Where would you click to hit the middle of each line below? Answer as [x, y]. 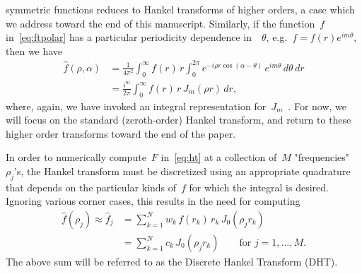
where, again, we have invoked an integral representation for [136, 106]
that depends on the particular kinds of [91, 187]
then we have [34, 50]
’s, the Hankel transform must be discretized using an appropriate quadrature [182, 171]
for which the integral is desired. [259, 187]
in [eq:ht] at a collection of [219, 157]
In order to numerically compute [76, 157]
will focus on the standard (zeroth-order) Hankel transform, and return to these [179, 120]
